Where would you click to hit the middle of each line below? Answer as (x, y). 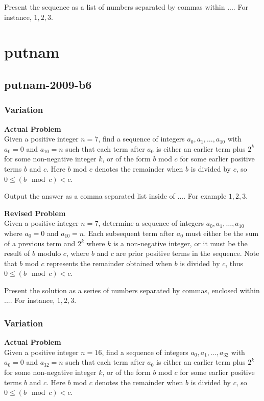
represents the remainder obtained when (109, 263)
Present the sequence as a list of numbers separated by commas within (115, 7)
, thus (234, 263)
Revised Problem (35, 213)
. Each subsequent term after (129, 233)
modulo (49, 253)
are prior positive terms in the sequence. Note (188, 253)
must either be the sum (222, 233)
